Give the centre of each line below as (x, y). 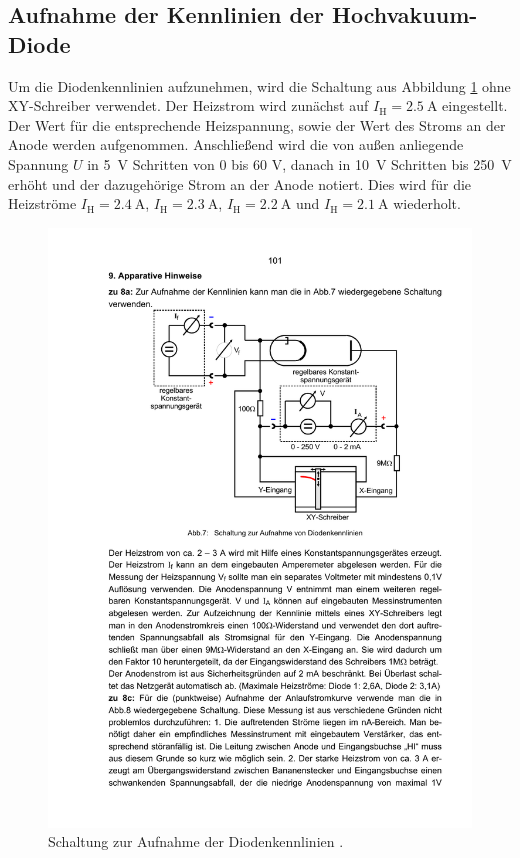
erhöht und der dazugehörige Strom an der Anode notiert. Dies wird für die (240, 183)
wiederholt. (427, 203)
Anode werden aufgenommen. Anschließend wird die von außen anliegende (236, 144)
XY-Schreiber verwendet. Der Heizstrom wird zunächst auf (188, 105)
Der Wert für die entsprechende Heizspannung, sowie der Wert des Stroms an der (257, 124)
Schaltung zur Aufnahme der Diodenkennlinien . (196, 841)
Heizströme (42, 203)
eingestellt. (475, 105)
